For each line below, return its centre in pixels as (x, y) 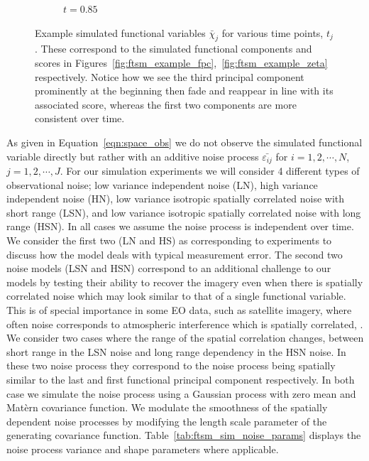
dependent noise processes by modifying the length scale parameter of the (167, 421)
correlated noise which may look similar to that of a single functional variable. (176, 296)
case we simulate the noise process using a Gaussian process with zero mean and (181, 393)
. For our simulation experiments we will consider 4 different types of (210, 170)
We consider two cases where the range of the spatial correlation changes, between (185, 338)
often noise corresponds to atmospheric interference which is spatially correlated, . (185, 324)
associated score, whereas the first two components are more (166, 104)
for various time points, (272, 32)
